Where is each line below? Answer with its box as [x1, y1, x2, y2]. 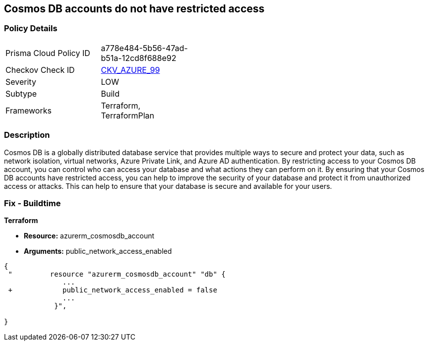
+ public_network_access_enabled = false [8, 286, 217, 294]
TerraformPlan [101, 110, 155, 120]
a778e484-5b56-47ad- [101, 43, 188, 53]
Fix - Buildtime [4, 198, 61, 208]
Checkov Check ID [5, 64, 75, 75]
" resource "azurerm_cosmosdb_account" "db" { [8, 270, 226, 279]
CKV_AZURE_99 [101, 64, 160, 75]
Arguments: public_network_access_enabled [24, 247, 172, 256]
